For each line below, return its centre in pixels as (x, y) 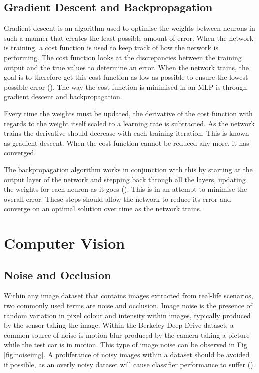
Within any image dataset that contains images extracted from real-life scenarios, (129, 295)
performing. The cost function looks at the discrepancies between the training (123, 57)
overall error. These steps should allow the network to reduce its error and (118, 198)
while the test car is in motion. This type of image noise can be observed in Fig (126, 344)
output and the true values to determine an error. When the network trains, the (127, 67)
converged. (20, 153)
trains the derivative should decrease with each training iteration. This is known (127, 133)
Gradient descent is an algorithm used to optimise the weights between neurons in (129, 28)
